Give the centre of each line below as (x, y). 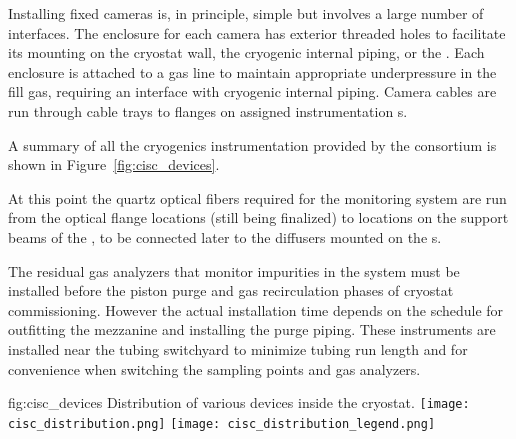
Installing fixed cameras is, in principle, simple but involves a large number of (246, 13)
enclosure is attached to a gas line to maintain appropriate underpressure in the (252, 71)
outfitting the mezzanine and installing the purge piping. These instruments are (252, 329)
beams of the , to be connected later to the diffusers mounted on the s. (225, 236)
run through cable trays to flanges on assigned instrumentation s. (208, 110)
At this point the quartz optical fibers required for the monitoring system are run (257, 197)
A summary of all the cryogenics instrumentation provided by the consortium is (252, 144)
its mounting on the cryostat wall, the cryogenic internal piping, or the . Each (246, 52)
